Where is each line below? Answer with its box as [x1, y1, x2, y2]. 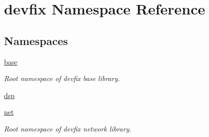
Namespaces [4, 32, 68, 48]
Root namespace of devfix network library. [4, 123, 131, 133]
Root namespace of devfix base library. [4, 73, 120, 83]
